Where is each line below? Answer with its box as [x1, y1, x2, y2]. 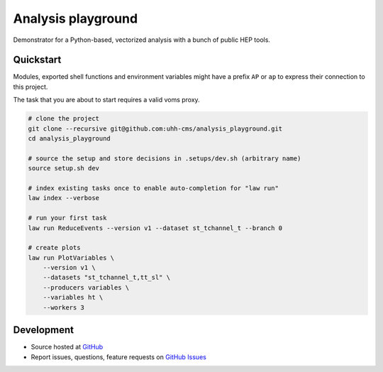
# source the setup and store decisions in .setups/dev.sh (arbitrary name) [28, 154, 301, 163]
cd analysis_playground [28, 135, 111, 142]
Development [13, 324, 74, 337]
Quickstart [13, 54, 62, 66]
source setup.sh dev [28, 164, 99, 173]
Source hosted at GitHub [30, 343, 104, 351]
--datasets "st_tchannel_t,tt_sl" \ [43, 273, 170, 282]
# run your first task [28, 214, 107, 222]
